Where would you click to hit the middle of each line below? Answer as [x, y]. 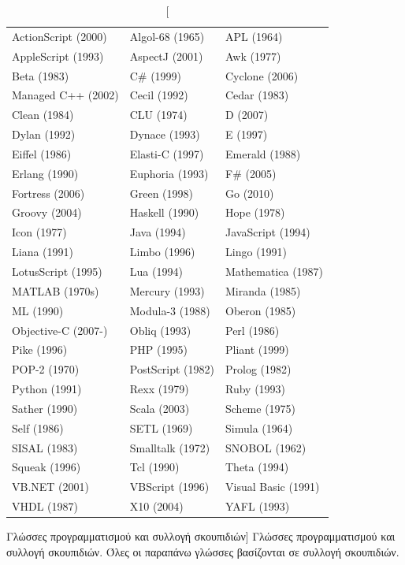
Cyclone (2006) [262, 75]
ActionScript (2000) [59, 36]
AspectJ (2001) [166, 56]
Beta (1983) [41, 75]
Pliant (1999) [257, 349]
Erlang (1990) [45, 173]
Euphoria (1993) [169, 173]
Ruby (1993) [256, 389]
